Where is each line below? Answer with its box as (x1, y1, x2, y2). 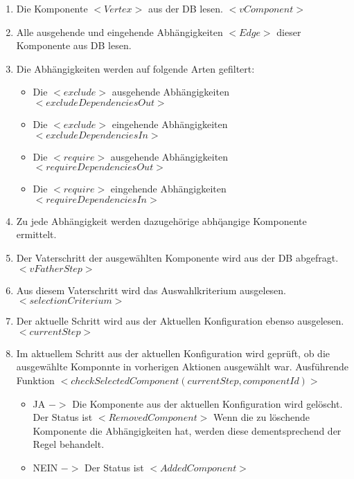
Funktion (16, 372, 55, 387)
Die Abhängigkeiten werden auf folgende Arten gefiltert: (16, 61, 255, 75)
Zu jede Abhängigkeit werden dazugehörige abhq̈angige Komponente (16, 213, 307, 228)
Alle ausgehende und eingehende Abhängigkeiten (16, 24, 223, 39)
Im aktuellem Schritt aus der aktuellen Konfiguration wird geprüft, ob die (16, 345, 330, 360)
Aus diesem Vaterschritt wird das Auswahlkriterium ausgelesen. (16, 282, 287, 297)
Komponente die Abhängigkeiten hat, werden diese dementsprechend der (33, 423, 342, 437)
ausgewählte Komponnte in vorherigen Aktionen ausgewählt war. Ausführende (16, 359, 348, 374)
